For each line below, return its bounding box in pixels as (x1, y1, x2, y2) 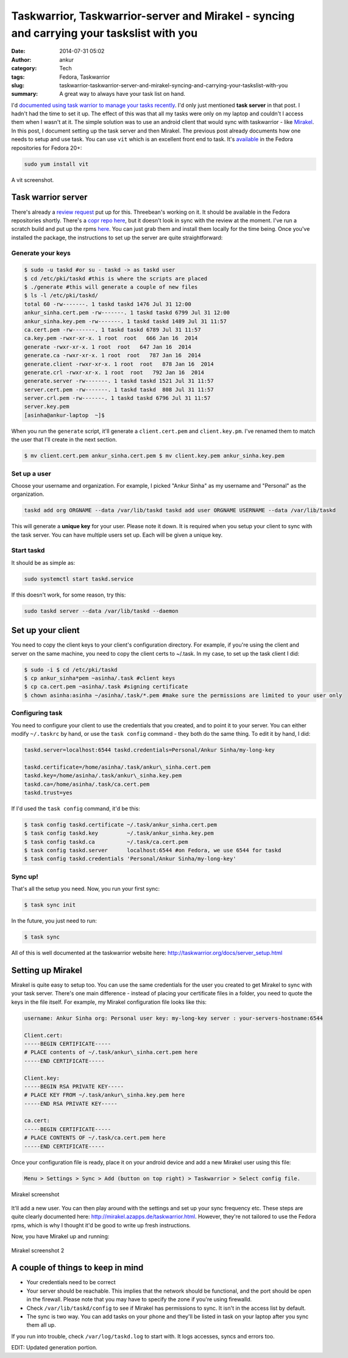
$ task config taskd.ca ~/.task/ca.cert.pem (24, 838, 188, 845)
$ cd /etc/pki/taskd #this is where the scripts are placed (24, 275, 208, 282)
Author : (11, 56, 32, 64)
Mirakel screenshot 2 (11, 1246, 65, 1254)
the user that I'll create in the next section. (11, 436, 117, 443)
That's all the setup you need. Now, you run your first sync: (11, 885, 160, 893)
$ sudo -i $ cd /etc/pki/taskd (24, 666, 118, 673)
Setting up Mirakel (11, 965, 82, 975)
